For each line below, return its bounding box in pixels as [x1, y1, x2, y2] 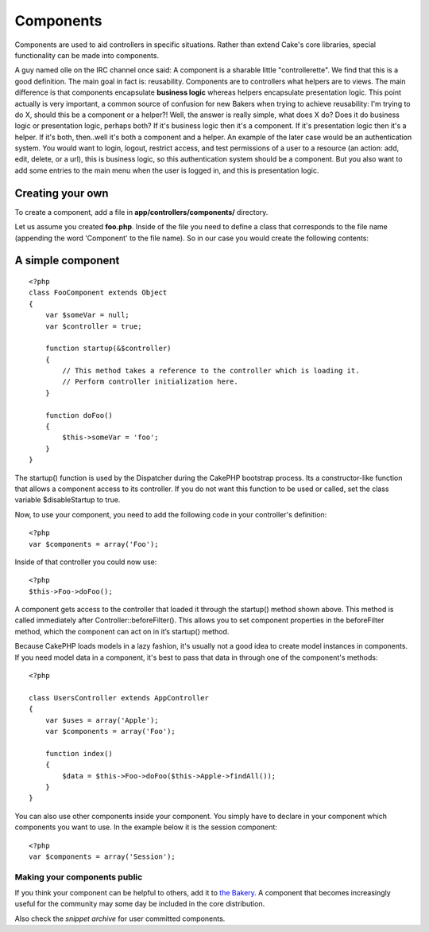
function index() [44, 749, 113, 758]
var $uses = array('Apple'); [44, 716, 159, 724]
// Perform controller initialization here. [62, 377, 238, 386]
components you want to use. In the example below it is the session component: [14, 822, 278, 832]
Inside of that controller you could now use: [14, 557, 157, 567]
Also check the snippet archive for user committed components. [14, 914, 226, 923]
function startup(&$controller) [44, 344, 172, 353]
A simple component [14, 254, 120, 267]
